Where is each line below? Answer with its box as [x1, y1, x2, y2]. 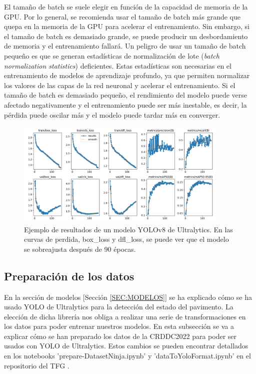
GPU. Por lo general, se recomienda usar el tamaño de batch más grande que [4, 11, 240, 22]
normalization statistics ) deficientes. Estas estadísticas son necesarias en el [4, 60, 231, 71]
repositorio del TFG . [4, 360, 69, 370]
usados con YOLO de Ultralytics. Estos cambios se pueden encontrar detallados [4, 340, 248, 351]
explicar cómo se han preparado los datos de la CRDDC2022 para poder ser [4, 330, 237, 341]
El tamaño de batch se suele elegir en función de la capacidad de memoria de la [4, 2, 248, 12]
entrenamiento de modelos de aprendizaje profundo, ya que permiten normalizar [4, 70, 250, 81]
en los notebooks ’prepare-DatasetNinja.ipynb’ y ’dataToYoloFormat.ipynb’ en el [4, 350, 251, 361]
